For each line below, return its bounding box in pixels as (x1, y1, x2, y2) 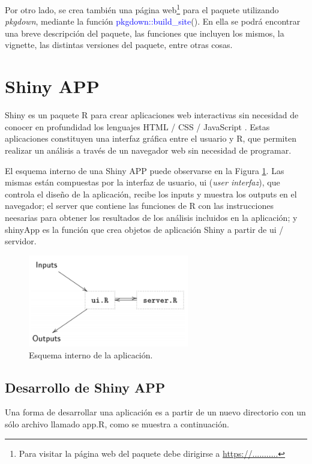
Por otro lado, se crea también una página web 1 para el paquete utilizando (5, 2, 279, 16)
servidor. (5, 235, 37, 247)
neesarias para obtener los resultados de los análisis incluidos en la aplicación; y (5, 211, 298, 223)
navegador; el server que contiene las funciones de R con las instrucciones (5, 199, 274, 212)
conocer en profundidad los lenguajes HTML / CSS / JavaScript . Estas (5, 120, 270, 133)
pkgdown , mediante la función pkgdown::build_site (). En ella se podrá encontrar (5, 15, 301, 28)
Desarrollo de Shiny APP (5, 378, 166, 396)
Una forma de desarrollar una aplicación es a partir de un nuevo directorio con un (5, 406, 306, 418)
